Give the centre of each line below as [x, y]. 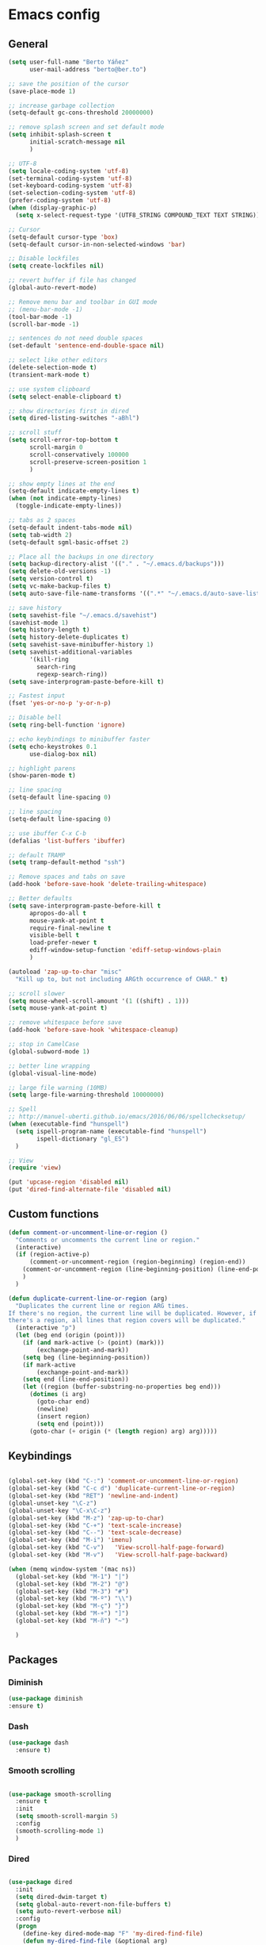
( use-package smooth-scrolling [60, 1794]
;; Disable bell [35, 718]
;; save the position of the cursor [68, 84]
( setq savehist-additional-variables [70, 652]
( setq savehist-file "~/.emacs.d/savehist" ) [83, 615]
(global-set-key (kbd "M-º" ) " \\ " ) [74, 1599]
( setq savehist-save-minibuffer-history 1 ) [81, 645]
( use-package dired [40, 1882]
